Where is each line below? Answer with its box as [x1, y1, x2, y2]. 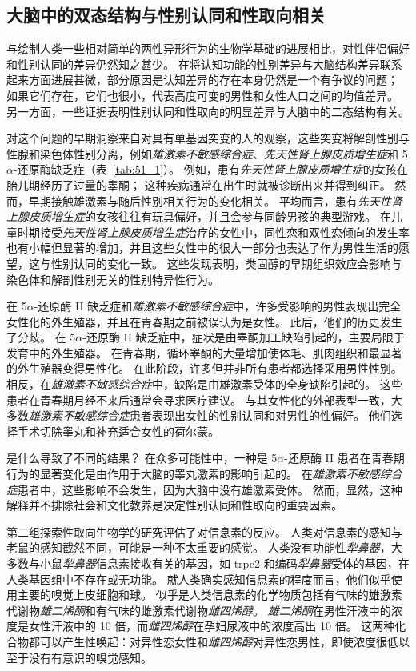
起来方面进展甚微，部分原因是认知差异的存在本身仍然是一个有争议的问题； [6, 71, 398, 88]
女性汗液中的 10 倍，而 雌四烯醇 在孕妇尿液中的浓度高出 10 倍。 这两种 [28, 617, 395, 634]
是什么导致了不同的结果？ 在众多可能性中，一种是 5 [6, 449, 278, 466]
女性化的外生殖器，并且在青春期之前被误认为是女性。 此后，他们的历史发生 [6, 313, 402, 330]
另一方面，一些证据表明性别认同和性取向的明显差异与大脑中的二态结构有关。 [6, 102, 410, 119]
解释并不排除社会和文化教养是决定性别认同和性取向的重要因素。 [6, 497, 342, 513]
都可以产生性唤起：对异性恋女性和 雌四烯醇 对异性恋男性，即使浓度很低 [28, 633, 398, 649]
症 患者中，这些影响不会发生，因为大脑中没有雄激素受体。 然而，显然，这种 [6, 481, 402, 497]
